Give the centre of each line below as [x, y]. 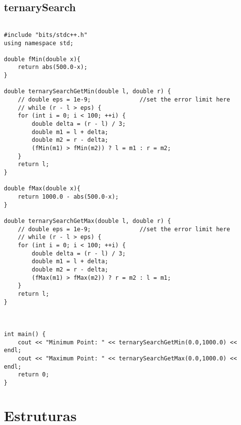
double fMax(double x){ [42, 189]
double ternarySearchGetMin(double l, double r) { [87, 92]
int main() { [25, 334]
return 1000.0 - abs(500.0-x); [68, 196]
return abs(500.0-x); [52, 67]
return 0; [34, 375]
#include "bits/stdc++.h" [46, 35]
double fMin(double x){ [42, 59]
